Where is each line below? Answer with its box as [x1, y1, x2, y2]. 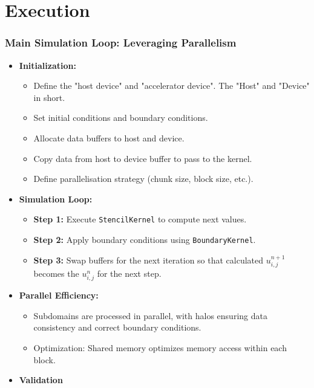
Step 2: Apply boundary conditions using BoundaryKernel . [33, 233, 256, 245]
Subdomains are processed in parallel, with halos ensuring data [33, 309, 267, 322]
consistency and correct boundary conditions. [33, 321, 201, 334]
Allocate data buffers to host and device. [33, 131, 185, 144]
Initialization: [19, 59, 76, 71]
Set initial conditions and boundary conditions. [33, 111, 208, 124]
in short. [33, 91, 65, 103]
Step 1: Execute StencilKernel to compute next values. [33, 213, 247, 225]
